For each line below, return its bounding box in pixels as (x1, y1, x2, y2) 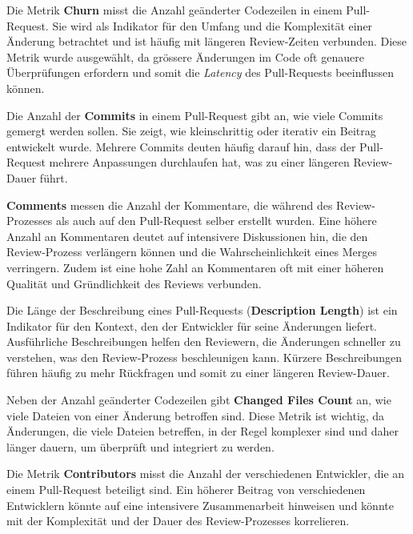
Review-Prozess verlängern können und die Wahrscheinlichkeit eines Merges (6, 243, 377, 260)
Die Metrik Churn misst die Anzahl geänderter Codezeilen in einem (6, 2, 343, 18)
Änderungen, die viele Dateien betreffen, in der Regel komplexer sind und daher (6, 423, 399, 440)
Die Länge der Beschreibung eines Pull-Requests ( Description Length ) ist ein (6, 302, 398, 319)
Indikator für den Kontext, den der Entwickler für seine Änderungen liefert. (6, 317, 377, 334)
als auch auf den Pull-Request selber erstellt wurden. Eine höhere (55, 212, 377, 229)
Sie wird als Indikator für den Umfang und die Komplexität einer (52, 17, 373, 34)
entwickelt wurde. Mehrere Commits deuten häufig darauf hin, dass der (6, 138, 356, 155)
